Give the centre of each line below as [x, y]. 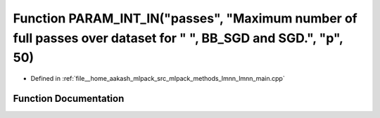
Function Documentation [69, 98]
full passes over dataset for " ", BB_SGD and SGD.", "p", [178, 38]
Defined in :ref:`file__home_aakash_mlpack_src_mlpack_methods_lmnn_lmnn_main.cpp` [158, 79]
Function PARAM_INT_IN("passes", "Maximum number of [185, 18]
